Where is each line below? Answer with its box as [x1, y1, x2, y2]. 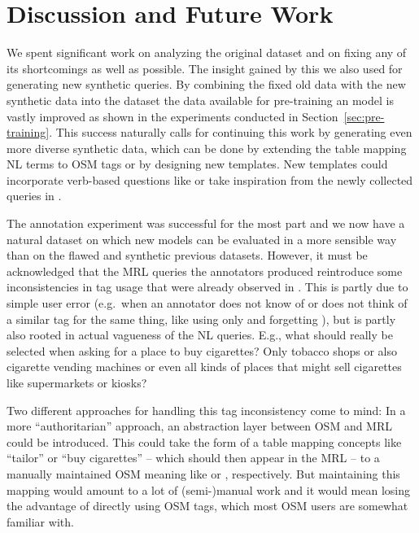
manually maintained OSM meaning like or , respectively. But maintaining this [7, 465, 400, 482]
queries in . [7, 187, 62, 204]
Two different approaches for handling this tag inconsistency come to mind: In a [7, 401, 406, 418]
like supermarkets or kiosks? [7, 374, 147, 391]
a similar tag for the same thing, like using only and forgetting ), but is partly [7, 310, 396, 327]
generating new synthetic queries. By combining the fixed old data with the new [7, 76, 406, 93]
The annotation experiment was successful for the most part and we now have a [7, 215, 405, 232]
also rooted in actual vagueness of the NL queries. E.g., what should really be [7, 326, 393, 343]
